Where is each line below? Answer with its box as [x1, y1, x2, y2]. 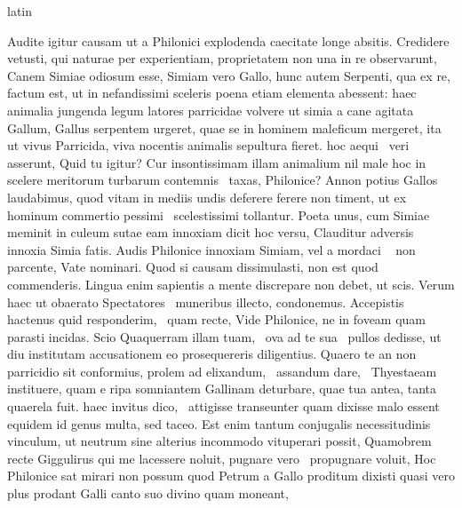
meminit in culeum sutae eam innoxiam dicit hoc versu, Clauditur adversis [7, 223, 414, 242]
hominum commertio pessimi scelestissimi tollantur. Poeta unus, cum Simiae [7, 205, 430, 224]
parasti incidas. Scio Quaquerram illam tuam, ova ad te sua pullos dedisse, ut [7, 327, 442, 345]
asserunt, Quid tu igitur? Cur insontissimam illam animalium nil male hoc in [7, 153, 426, 171]
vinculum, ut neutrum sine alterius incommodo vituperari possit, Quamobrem [7, 432, 432, 450]
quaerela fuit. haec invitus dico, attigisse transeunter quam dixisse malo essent [7, 397, 440, 416]
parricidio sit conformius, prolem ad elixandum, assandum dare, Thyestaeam [7, 361, 437, 380]
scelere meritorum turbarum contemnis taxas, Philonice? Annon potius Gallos [7, 171, 438, 189]
